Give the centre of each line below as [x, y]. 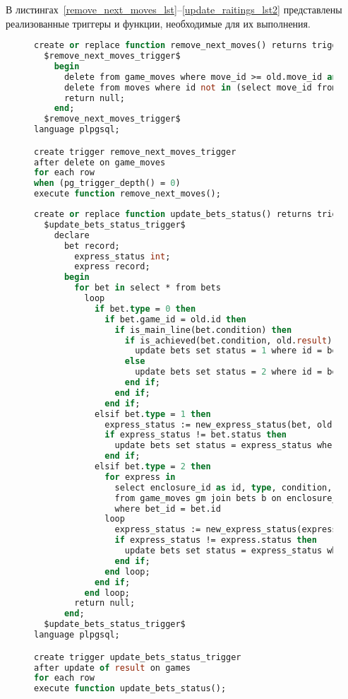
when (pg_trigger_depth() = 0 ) [107, 183]
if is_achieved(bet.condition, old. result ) [228, 340]
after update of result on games [112, 668]
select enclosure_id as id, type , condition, [223, 487]
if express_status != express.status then [216, 540]
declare [72, 235]
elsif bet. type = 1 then [152, 414]
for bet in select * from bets [148, 288]
